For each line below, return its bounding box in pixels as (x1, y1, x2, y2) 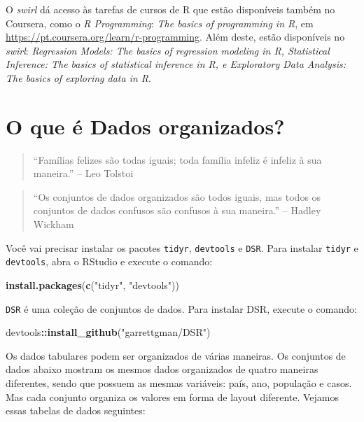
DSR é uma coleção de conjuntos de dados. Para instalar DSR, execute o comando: (6, 301, 357, 316)
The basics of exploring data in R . (6, 70, 151, 85)
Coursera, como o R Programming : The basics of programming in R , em (6, 15, 314, 30)
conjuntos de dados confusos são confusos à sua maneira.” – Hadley (33, 203, 321, 218)
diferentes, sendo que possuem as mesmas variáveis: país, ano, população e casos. (6, 376, 352, 390)
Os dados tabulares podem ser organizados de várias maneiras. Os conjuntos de (6, 348, 346, 363)
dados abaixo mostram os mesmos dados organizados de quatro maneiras (6, 362, 318, 377)
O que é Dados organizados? (6, 111, 285, 140)
